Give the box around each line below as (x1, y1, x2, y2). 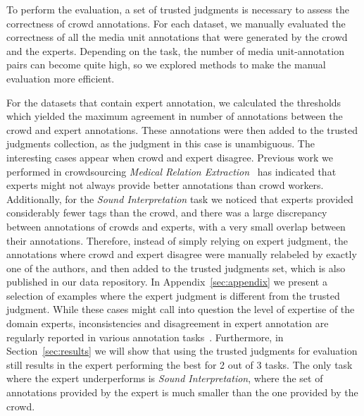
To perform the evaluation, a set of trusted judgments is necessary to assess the (6, 2, 349, 16)
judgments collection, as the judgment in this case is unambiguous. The (6, 136, 315, 151)
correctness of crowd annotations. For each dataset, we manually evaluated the (6, 16, 346, 30)
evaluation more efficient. (6, 71, 115, 85)
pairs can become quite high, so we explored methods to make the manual (6, 57, 326, 72)
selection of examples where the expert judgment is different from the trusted (6, 288, 340, 302)
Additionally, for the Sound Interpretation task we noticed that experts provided (6, 191, 353, 206)
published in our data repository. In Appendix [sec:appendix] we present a (6, 274, 327, 289)
